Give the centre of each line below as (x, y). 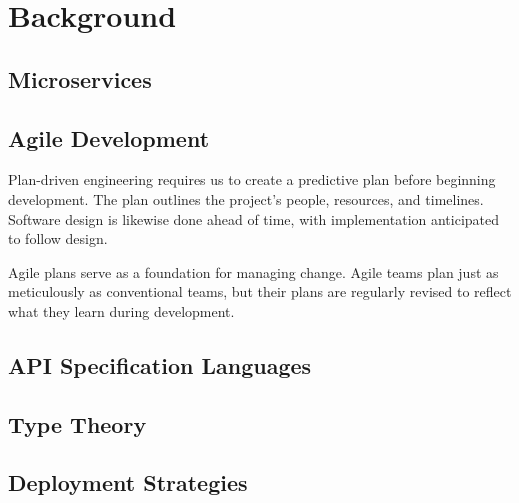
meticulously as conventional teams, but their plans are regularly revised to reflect (260, 291)
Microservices (80, 78)
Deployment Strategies (128, 482)
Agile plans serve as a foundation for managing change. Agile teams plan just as (253, 271)
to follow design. (58, 238)
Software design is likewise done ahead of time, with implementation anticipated (254, 218)
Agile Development (109, 137)
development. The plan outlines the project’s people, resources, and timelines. (246, 198)
